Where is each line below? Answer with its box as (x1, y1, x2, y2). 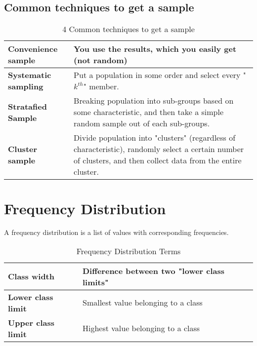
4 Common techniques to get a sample (62, 23, 195, 35)
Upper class (8, 316, 55, 328)
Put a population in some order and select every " (74, 69, 246, 81)
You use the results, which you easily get (74, 43, 237, 55)
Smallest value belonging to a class (82, 297, 203, 308)
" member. (83, 80, 119, 92)
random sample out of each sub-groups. (74, 117, 210, 129)
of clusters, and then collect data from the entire (74, 154, 242, 166)
